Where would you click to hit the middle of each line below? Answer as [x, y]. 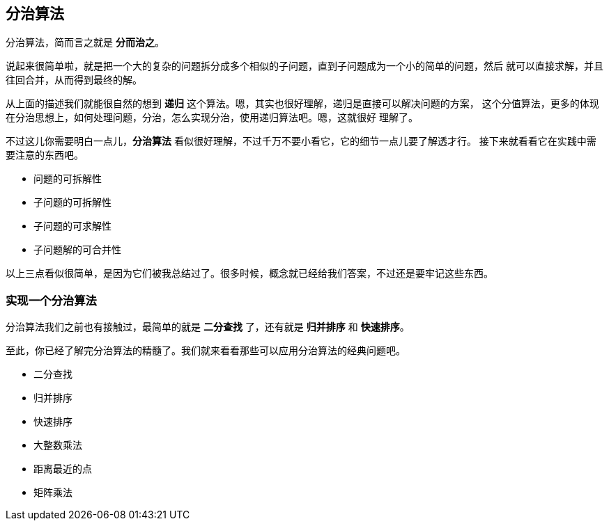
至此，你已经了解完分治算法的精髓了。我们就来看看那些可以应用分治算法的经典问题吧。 [206, 351]
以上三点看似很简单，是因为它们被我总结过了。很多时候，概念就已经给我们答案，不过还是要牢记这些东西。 [249, 273]
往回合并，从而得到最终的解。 [74, 80]
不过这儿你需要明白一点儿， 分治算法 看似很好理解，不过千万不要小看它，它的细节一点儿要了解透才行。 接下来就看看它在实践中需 [301, 141]
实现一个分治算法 [51, 300]
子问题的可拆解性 [72, 202]
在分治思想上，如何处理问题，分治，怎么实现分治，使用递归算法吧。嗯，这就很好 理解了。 [212, 118]
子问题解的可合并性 [77, 250]
